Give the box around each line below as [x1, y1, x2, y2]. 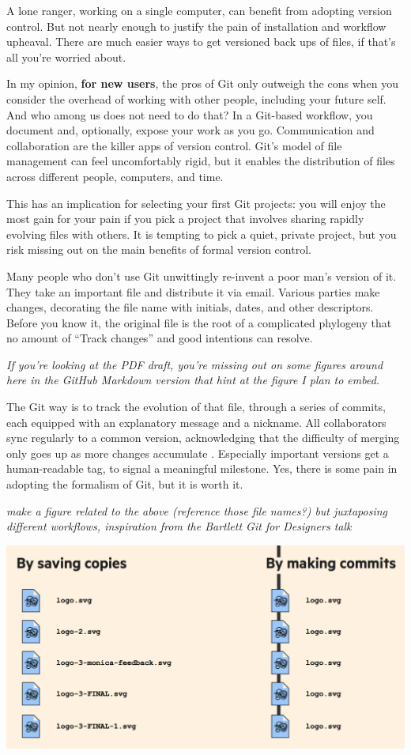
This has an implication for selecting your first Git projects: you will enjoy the [6, 194, 386, 211]
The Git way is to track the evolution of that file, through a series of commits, [6, 398, 386, 415]
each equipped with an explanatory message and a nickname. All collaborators [6, 413, 386, 430]
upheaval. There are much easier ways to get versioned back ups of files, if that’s [6, 33, 396, 50]
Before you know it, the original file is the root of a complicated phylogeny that [6, 314, 392, 330]
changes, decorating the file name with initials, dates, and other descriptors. [6, 299, 374, 315]
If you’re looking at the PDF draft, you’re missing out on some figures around [6, 356, 383, 372]
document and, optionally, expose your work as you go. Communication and [6, 122, 375, 138]
